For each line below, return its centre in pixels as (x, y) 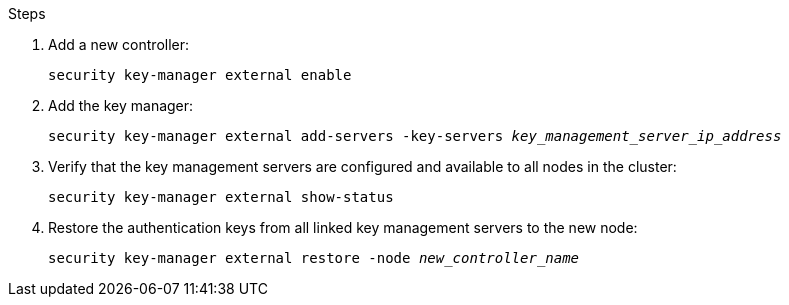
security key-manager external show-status (221, 197)
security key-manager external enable (200, 75)
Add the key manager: (121, 105)
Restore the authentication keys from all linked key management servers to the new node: (343, 227)
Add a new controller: (119, 44)
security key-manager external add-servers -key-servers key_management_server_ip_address (415, 136)
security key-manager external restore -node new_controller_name (314, 258)
